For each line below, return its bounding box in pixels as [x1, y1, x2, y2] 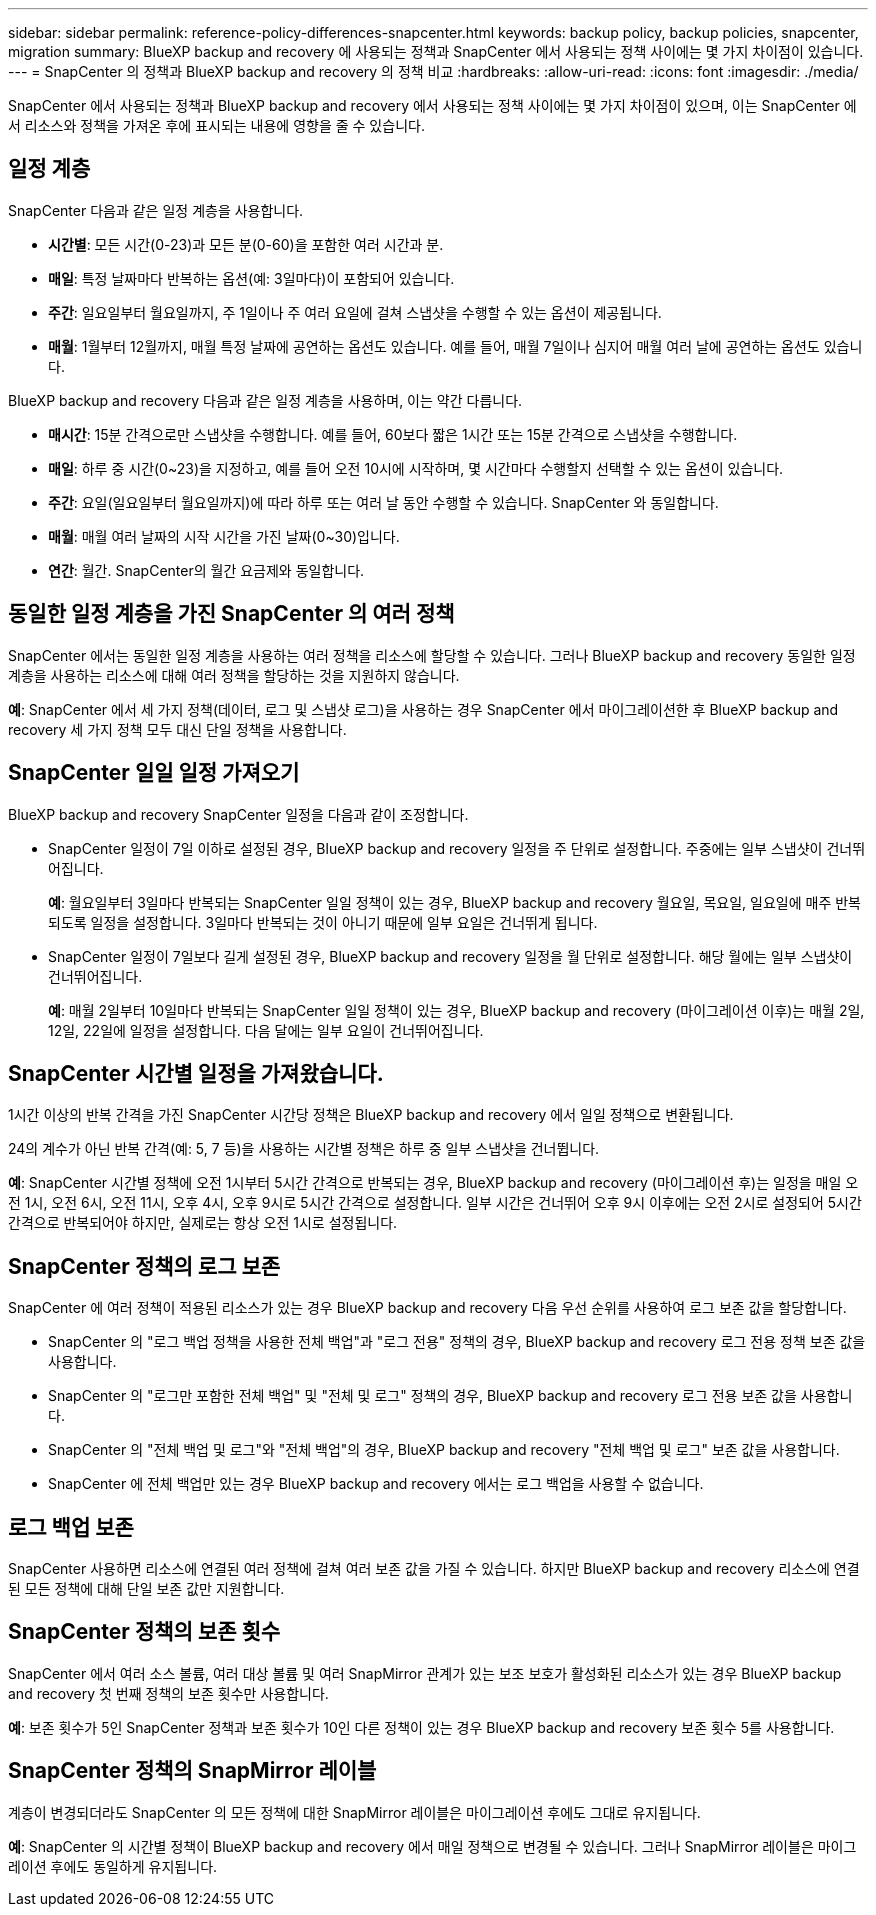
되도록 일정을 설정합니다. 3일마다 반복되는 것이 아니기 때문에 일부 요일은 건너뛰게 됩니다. [48, 913, 598, 931]
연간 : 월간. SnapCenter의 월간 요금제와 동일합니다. [48, 561, 365, 579]
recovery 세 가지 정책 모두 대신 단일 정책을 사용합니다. [8, 720, 347, 738]
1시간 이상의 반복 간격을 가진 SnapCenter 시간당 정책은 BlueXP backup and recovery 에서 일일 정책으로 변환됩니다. [8, 1106, 734, 1124]
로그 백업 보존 [8, 1514, 134, 1540]
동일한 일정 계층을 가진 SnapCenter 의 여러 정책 [8, 601, 455, 627]
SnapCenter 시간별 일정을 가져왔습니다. [8, 1060, 384, 1086]
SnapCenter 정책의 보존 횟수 [8, 1619, 281, 1645]
